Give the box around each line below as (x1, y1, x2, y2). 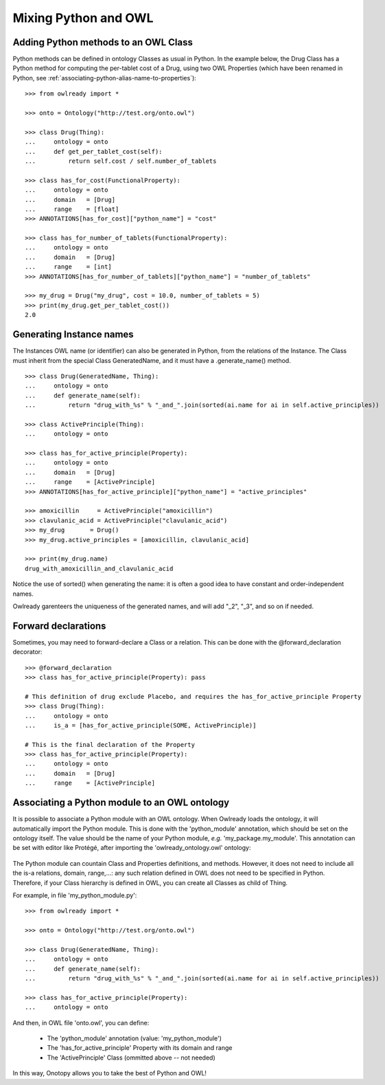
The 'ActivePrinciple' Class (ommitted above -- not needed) (47, 1053, 215, 1062)
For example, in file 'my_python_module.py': (12, 891, 137, 899)
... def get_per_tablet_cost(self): (25, 148, 163, 155)
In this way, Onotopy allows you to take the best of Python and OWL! (12, 1069, 207, 1077)
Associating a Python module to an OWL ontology (12, 797, 230, 809)
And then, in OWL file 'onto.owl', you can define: (12, 1018, 150, 1027)
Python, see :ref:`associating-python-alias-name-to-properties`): (12, 74, 197, 82)
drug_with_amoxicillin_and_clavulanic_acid (25, 564, 174, 572)
